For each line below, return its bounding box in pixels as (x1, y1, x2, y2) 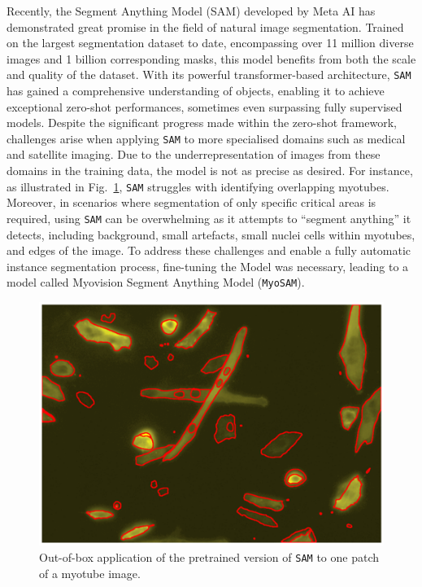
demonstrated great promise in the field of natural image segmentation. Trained (7, 18, 404, 35)
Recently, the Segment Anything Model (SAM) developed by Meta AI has (7, 2, 376, 19)
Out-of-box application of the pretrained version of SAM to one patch (39, 548, 380, 565)
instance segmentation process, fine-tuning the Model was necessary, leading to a (7, 257, 409, 274)
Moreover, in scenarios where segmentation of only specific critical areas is (7, 194, 376, 211)
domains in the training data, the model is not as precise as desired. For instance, (7, 162, 413, 179)
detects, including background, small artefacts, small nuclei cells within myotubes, (7, 226, 415, 243)
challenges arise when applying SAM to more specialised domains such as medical (7, 129, 406, 147)
